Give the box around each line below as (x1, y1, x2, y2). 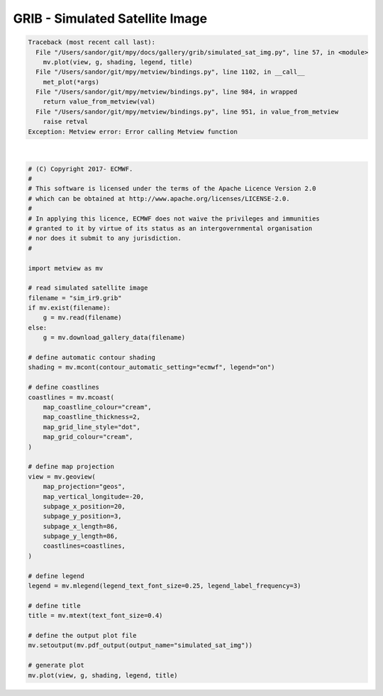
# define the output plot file (28, 631, 138, 639)
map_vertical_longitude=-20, (43, 492, 145, 500)
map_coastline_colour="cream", (43, 403, 152, 411)
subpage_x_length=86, (43, 522, 118, 530)
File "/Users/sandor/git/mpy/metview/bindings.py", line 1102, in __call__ (35, 68, 305, 76)
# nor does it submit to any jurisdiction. (28, 234, 182, 243)
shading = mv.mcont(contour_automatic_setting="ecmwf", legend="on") (28, 363, 275, 372)
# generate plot (28, 661, 85, 670)
